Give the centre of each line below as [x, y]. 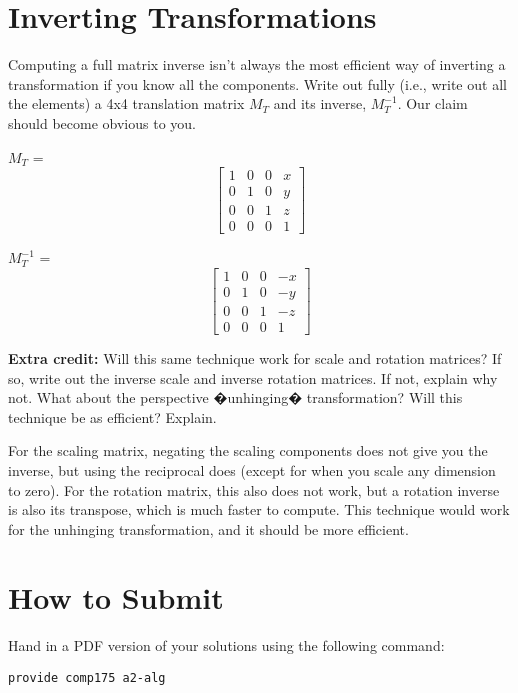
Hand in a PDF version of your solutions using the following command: [226, 645]
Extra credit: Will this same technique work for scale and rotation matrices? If [255, 357]
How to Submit [116, 597]
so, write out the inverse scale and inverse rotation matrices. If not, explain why [253, 377]
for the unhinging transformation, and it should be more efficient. [208, 528]
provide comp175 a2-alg [87, 678]
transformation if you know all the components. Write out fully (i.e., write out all [257, 83]
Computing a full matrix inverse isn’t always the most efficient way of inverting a [257, 64]
